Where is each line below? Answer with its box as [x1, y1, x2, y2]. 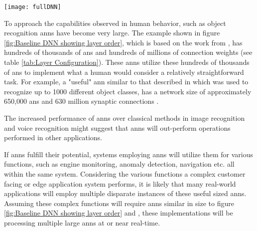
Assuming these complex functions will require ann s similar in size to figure [4, 198, 234, 208]
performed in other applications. [4, 132, 103, 143]
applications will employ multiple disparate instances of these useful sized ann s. [4, 188, 247, 199]
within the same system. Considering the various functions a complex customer [4, 168, 246, 179]
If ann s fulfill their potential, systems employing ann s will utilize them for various [4, 149, 253, 159]
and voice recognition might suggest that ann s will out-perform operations [4, 122, 231, 133]
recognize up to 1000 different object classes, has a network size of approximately [4, 86, 252, 96]
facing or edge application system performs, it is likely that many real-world [4, 178, 236, 189]
